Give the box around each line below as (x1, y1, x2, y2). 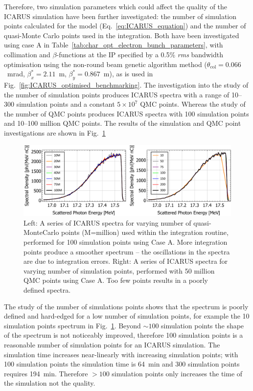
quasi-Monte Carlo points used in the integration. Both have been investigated (4, 30, 239, 40)
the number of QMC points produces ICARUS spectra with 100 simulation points (4, 108, 249, 118)
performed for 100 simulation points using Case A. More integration (23, 237, 228, 247)
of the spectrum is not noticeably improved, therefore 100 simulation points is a (4, 330, 243, 340)
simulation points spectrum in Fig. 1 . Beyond (4, 320, 141, 330)
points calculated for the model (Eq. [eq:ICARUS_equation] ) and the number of (4, 21, 246, 31)
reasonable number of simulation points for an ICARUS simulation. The (4, 339, 220, 349)
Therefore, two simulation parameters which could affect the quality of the (4, 1, 228, 11)
